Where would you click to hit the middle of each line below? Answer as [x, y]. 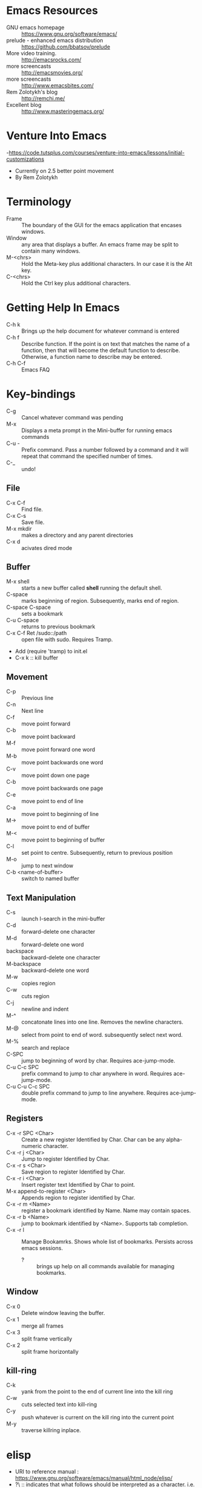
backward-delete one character [61, 957]
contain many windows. [51, 251]
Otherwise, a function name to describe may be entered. [92, 356]
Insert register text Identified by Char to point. [78, 1184]
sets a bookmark [42, 614]
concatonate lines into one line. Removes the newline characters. [102, 1022]
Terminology [39, 202]
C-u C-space [23, 620]
